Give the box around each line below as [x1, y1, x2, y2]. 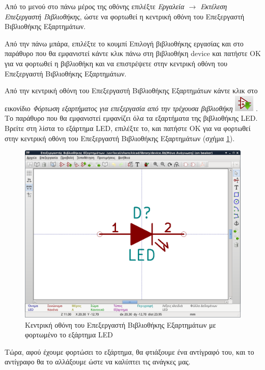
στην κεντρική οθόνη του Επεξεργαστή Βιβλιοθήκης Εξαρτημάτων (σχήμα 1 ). [5, 133, 235, 143]
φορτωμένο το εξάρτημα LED [25, 329, 113, 340]
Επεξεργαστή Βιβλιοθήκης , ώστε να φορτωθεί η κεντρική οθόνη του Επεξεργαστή [5, 11, 245, 21]
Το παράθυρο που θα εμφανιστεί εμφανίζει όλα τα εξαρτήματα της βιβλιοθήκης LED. [5, 113, 258, 123]
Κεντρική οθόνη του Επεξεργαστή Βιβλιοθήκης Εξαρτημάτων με [25, 319, 216, 330]
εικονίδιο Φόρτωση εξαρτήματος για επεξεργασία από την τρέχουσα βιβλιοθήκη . [5, 102, 258, 113]
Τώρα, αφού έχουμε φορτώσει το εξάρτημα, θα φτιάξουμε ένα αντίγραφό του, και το [5, 346, 254, 357]
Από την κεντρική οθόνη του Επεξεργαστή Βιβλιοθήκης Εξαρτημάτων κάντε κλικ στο [5, 85, 258, 96]
